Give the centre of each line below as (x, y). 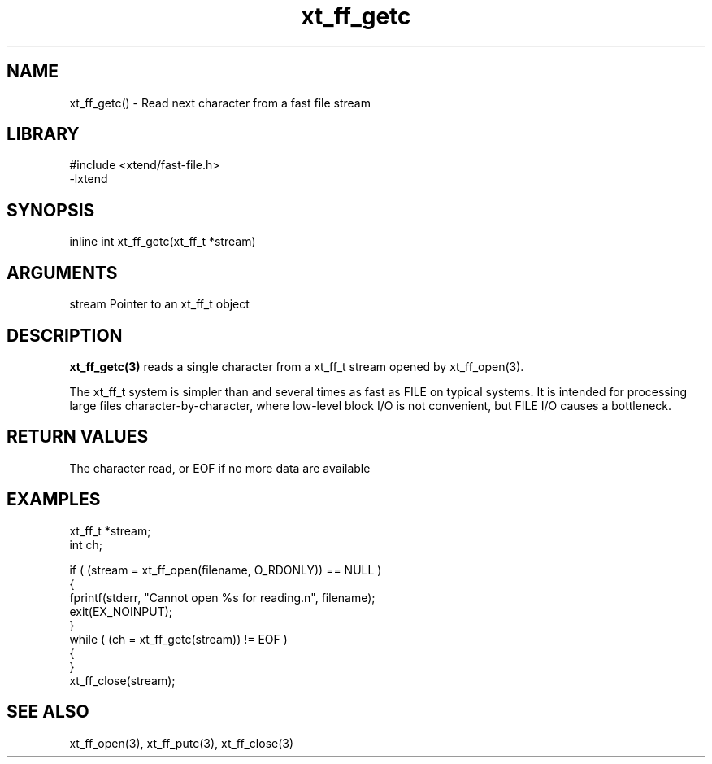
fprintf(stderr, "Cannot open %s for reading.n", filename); (222, 597)
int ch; (86, 544)
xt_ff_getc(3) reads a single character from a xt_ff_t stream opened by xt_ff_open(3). (297, 366)
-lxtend (89, 179)
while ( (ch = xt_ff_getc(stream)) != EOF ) (178, 639)
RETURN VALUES (78, 437)
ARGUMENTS (62, 273)
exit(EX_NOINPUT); (121, 611)
